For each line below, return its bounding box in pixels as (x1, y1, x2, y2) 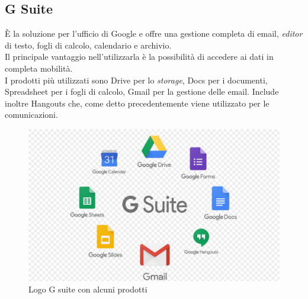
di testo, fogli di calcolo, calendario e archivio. (5, 38, 172, 51)
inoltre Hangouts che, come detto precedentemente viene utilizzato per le (5, 97, 269, 109)
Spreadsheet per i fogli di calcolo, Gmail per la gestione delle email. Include (5, 85, 279, 98)
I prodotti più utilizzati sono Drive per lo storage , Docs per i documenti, (5, 73, 268, 86)
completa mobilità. (5, 62, 73, 74)
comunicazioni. (5, 108, 58, 121)
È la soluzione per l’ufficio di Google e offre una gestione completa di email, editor (5, 27, 303, 40)
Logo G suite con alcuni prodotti (28, 283, 147, 295)
